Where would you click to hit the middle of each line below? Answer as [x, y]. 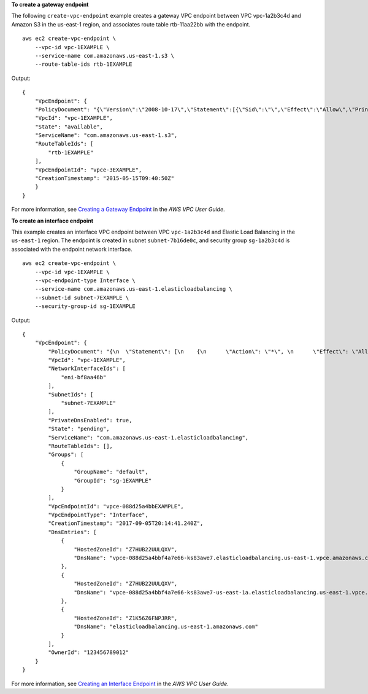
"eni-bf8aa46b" [84, 377]
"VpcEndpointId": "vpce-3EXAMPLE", [88, 170]
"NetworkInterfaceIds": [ [87, 369]
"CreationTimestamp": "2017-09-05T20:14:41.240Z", [126, 523]
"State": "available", [69, 127]
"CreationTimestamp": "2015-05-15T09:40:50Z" [105, 179]
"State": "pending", [79, 429]
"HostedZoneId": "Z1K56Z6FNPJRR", [126, 618]
